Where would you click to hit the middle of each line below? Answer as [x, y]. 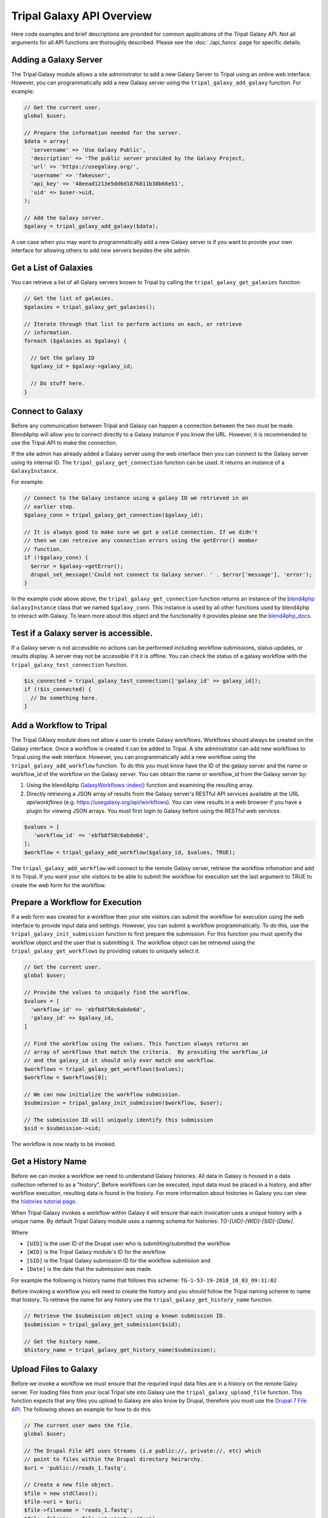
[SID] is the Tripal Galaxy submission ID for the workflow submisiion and [118, 1261]
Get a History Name [49, 1162]
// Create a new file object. [69, 1485]
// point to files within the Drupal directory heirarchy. [114, 1459]
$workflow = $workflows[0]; [66, 1077]
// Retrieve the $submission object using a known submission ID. [125, 1316]
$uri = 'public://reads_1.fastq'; [75, 1468]
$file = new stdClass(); [61, 1493]
